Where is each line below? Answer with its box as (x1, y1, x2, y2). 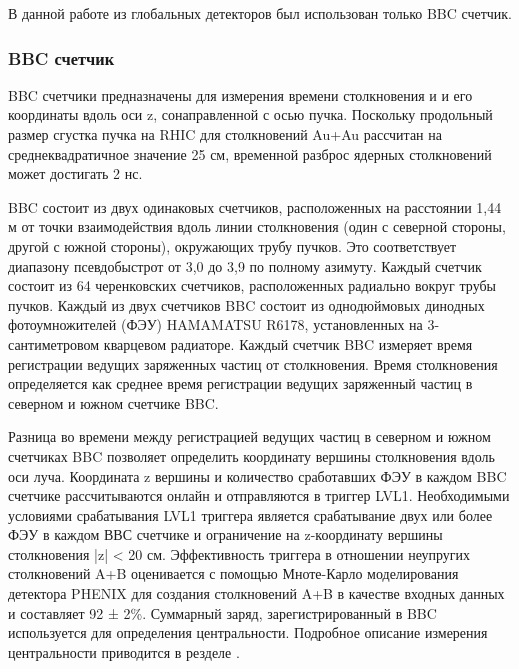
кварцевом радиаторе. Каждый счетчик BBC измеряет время (103, 333, 473, 354)
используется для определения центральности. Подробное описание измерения (8, 622, 488, 643)
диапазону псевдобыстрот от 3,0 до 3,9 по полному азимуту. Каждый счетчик (8, 255, 482, 276)
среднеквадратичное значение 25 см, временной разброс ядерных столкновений (8, 143, 492, 164)
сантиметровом (8, 333, 100, 354)
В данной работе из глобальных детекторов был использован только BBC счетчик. (8, 3, 513, 23)
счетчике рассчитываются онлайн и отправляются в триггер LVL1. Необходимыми (8, 485, 510, 506)
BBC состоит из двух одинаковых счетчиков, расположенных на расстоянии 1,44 (8, 196, 502, 217)
